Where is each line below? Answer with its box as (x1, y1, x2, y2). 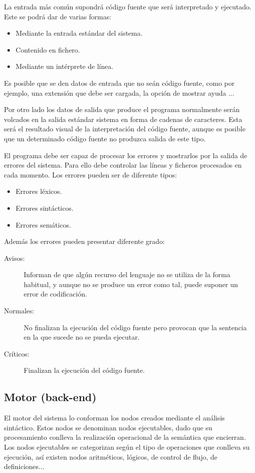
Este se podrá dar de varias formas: (4, 11, 111, 21)
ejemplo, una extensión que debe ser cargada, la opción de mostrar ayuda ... (4, 87, 234, 98)
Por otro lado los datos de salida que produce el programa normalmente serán (4, 104, 240, 115)
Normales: (4, 305, 35, 316)
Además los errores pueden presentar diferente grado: (4, 236, 165, 246)
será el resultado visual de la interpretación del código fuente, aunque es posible (4, 123, 246, 134)
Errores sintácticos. (15, 202, 74, 213)
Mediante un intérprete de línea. (15, 61, 114, 71)
